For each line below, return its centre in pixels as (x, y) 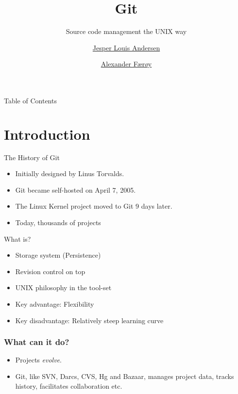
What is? (17, 238)
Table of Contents (30, 100)
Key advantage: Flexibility (55, 304)
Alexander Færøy (126, 64)
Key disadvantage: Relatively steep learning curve (89, 320)
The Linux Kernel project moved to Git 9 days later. (94, 206)
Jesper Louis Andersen (126, 47)
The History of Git (32, 157)
